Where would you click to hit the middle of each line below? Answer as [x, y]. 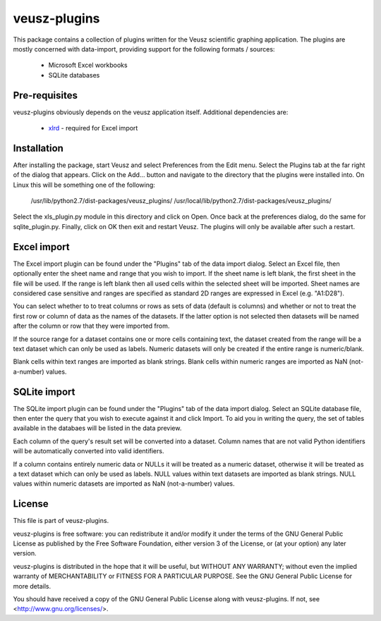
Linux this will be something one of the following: [84, 185]
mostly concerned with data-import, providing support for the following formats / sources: [144, 49]
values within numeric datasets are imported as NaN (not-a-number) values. [124, 484]
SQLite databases [74, 75]
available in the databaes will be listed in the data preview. [97, 428]
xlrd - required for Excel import [93, 128]
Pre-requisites [45, 95]
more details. [32, 586]
